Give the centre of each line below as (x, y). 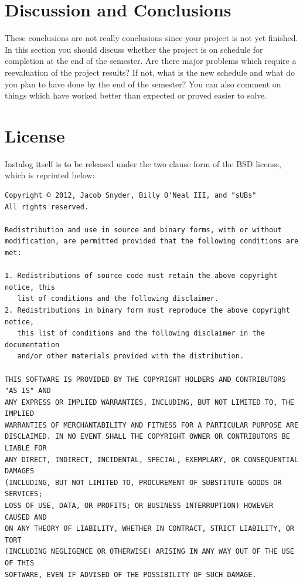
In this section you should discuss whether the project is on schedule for (134, 49)
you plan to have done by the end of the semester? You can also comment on (143, 84)
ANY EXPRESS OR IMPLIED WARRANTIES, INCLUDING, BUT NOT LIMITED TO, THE (149, 402)
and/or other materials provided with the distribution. (131, 356)
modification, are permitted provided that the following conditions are (152, 241)
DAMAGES (20, 471)
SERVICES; (24, 494)
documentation (32, 345)
